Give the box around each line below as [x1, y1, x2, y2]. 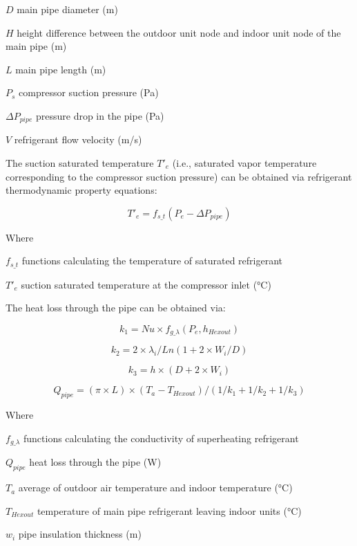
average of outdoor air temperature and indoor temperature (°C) [18, 480, 293, 495]
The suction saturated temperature [6, 156, 154, 170]
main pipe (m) [6, 39, 67, 53]
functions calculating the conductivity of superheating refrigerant [23, 430, 299, 445]
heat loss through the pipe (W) [29, 455, 162, 469]
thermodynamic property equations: [6, 183, 157, 197]
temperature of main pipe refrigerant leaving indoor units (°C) [37, 503, 302, 518]
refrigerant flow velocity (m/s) [14, 132, 142, 147]
